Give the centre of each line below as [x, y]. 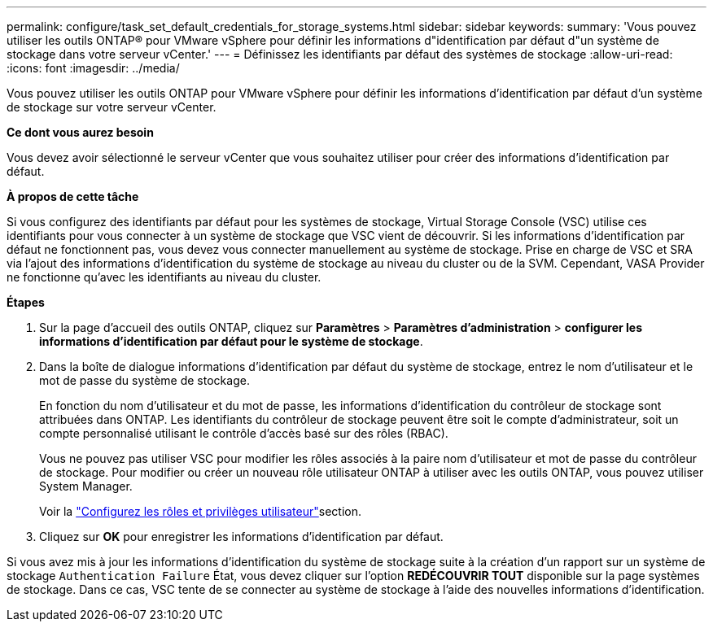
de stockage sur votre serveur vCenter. [112, 107]
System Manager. [86, 486]
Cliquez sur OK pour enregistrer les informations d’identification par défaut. [241, 536]
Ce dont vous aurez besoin [80, 132]
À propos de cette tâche [73, 196]
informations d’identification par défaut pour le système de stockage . [231, 341]
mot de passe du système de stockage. [144, 380]
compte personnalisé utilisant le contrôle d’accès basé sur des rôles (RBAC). [244, 433]
